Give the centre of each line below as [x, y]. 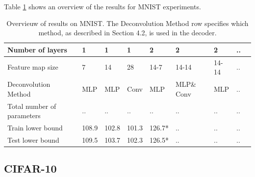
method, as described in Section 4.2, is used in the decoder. [127, 33]
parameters [24, 115]
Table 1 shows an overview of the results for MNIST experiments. [102, 6]
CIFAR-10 [30, 168]
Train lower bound [35, 127]
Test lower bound [33, 139]
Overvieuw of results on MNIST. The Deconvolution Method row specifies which [127, 23]
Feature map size [33, 67]
